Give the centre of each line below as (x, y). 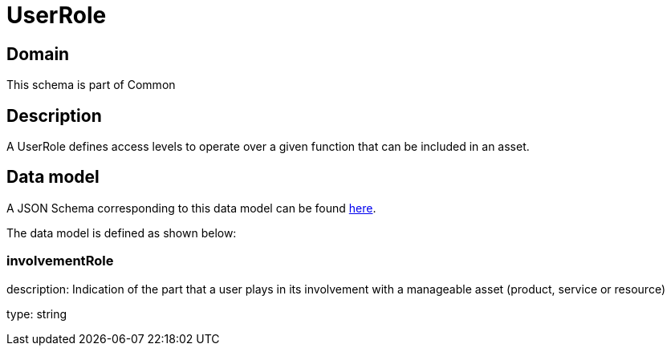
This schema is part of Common (91, 85)
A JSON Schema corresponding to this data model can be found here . (191, 208)
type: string (37, 314)
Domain (38, 54)
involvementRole (60, 261)
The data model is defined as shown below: (122, 233)
